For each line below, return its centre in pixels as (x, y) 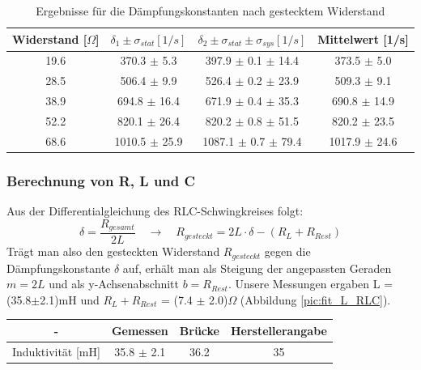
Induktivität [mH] (56, 351)
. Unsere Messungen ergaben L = (310, 284)
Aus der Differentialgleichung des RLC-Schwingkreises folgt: (155, 210)
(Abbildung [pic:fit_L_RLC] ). (315, 299)
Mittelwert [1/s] (363, 39)
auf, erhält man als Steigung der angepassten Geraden (257, 268)
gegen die (287, 251)
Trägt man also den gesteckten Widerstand (113, 251)
